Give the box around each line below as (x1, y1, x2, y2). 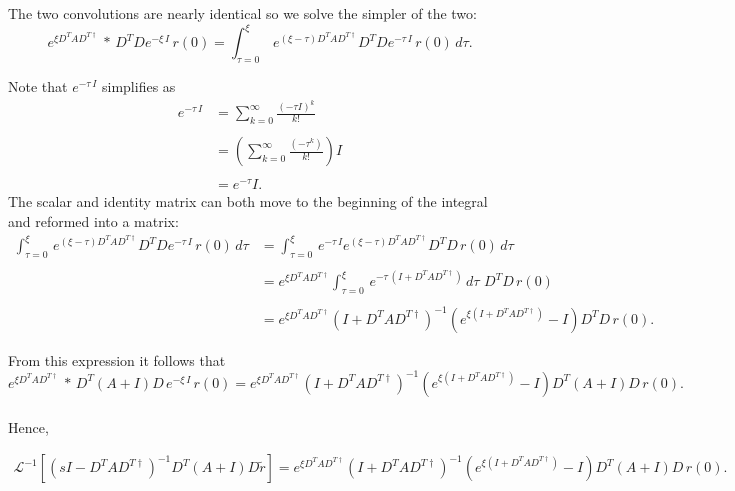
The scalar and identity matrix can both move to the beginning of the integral (8, 191, 488, 212)
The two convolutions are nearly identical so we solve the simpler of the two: (8, 3, 477, 23)
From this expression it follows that (8, 349, 226, 370)
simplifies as (101, 75, 176, 96)
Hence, (8, 416, 49, 437)
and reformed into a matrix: (8, 210, 179, 231)
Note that (8, 75, 68, 96)
